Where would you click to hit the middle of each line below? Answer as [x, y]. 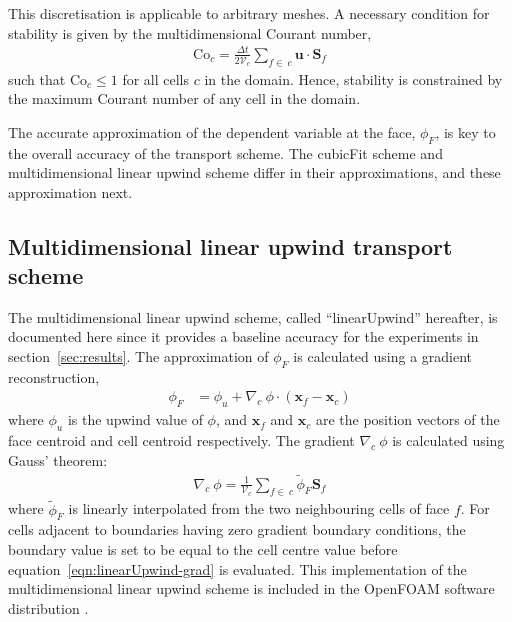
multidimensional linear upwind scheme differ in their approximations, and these [254, 172]
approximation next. [70, 191]
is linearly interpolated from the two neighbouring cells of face [259, 508]
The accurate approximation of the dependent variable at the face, [212, 131]
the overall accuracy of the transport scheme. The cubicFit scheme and [225, 152]
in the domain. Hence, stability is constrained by [353, 78]
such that [37, 78]
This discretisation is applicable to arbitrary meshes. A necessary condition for [249, 13]
